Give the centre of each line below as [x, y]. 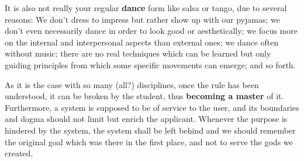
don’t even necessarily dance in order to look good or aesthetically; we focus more [151, 31]
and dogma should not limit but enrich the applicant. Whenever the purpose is [146, 119]
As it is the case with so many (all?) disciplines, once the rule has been [132, 84]
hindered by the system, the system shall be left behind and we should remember [150, 130]
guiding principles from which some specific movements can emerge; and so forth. [150, 64]
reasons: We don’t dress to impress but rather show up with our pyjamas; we [143, 19]
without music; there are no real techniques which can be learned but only [138, 53]
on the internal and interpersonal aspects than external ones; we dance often [142, 42]
